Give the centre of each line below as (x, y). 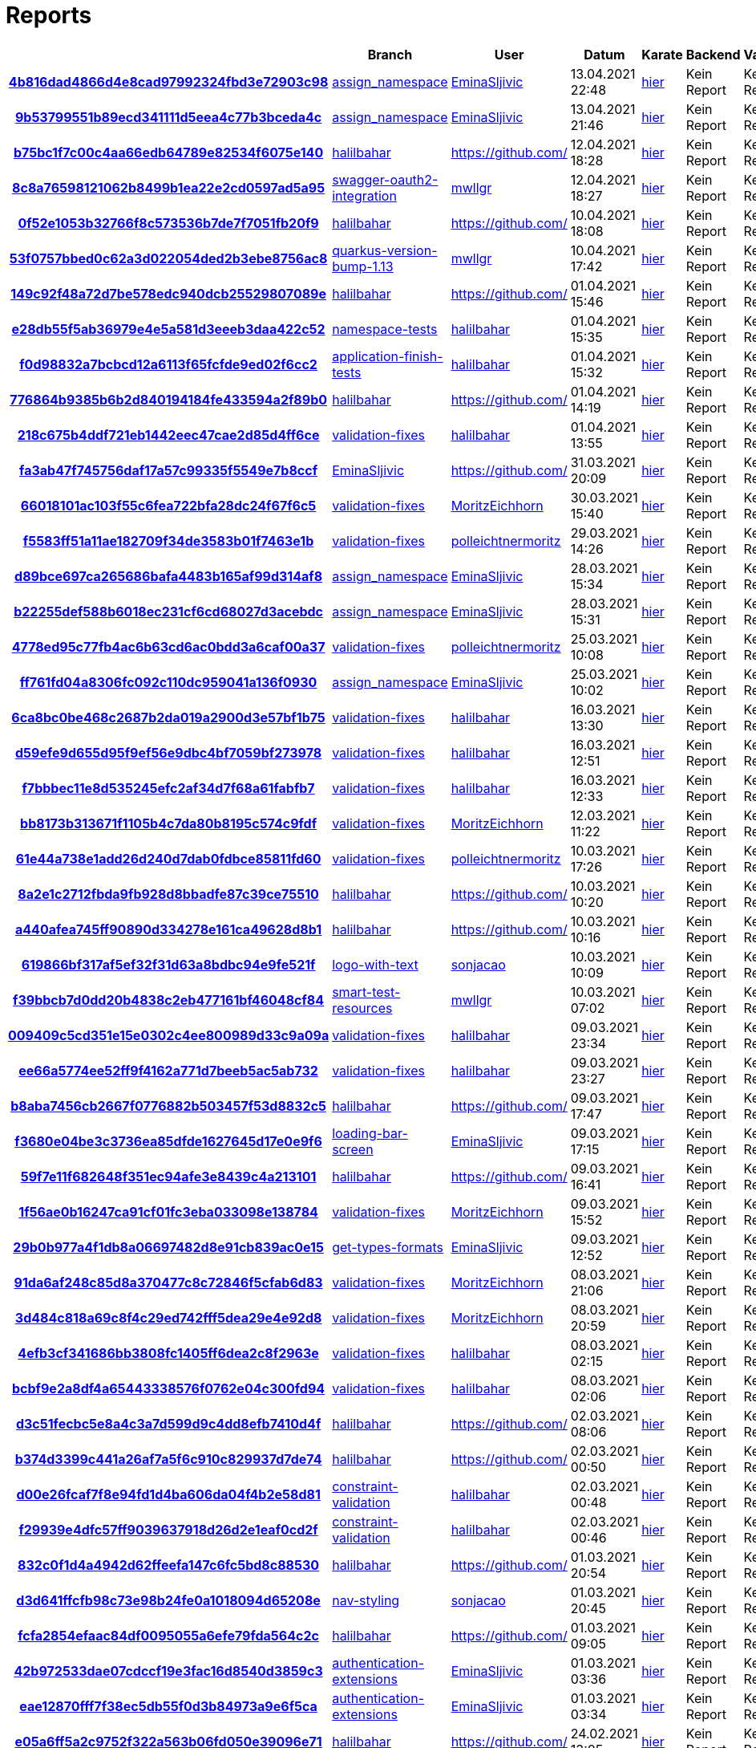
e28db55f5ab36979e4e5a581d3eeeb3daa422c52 (168, 329)
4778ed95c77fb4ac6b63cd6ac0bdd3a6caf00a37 (168, 646)
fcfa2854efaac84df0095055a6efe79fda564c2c (168, 1635)
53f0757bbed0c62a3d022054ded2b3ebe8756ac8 (168, 258)
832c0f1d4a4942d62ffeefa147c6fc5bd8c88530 (169, 1565)
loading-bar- (370, 1133)
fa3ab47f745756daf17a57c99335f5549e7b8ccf (169, 470)
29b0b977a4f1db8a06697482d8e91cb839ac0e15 (168, 1247)
